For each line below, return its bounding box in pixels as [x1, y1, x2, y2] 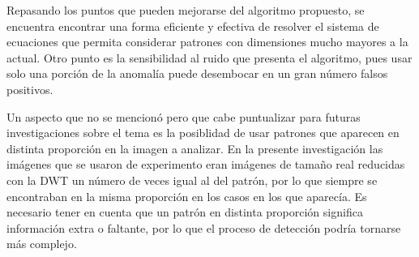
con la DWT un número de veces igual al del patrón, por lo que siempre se [6, 171, 378, 188]
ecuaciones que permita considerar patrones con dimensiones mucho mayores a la [6, 33, 408, 50]
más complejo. [6, 235, 77, 252]
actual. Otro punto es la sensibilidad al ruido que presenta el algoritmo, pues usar [6, 49, 413, 66]
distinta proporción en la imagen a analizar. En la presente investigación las [6, 139, 383, 156]
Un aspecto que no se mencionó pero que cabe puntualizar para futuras [6, 108, 361, 125]
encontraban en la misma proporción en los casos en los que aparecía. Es [6, 187, 367, 204]
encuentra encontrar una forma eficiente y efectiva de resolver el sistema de [6, 17, 379, 34]
